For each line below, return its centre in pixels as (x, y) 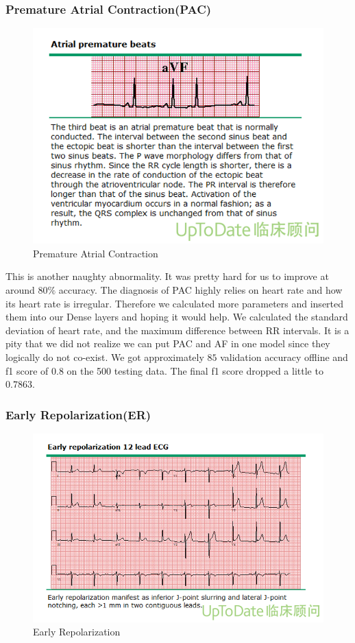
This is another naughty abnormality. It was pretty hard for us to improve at (167, 276)
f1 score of (27, 370)
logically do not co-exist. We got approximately (105, 356)
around (20, 290)
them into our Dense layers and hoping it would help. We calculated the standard (177, 317)
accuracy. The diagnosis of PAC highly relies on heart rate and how (200, 290)
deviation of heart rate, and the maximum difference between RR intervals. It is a (177, 330)
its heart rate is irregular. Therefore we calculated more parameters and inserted (175, 303)
